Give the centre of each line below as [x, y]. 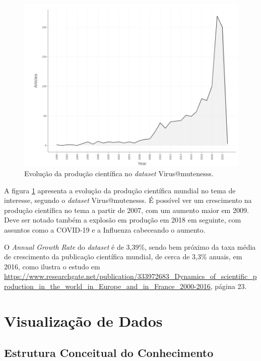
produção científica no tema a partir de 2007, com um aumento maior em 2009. [126, 210]
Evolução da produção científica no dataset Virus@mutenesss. [119, 173]
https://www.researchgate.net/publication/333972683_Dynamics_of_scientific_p [130, 276]
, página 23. [229, 286]
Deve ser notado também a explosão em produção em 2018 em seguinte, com [123, 220]
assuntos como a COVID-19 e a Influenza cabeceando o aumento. [105, 229]
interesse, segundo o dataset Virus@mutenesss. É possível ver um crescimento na [128, 200]
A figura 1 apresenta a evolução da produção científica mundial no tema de [120, 190]
